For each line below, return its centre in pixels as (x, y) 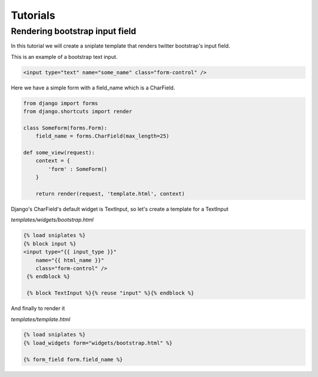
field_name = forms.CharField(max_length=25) (102, 136)
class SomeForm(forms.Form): (65, 128)
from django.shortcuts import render (78, 111)
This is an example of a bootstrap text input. (64, 56)
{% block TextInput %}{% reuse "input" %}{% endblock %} (110, 293)
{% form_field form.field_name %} (73, 359)
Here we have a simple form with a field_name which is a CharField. (93, 88)
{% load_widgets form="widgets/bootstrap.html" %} (98, 343)
